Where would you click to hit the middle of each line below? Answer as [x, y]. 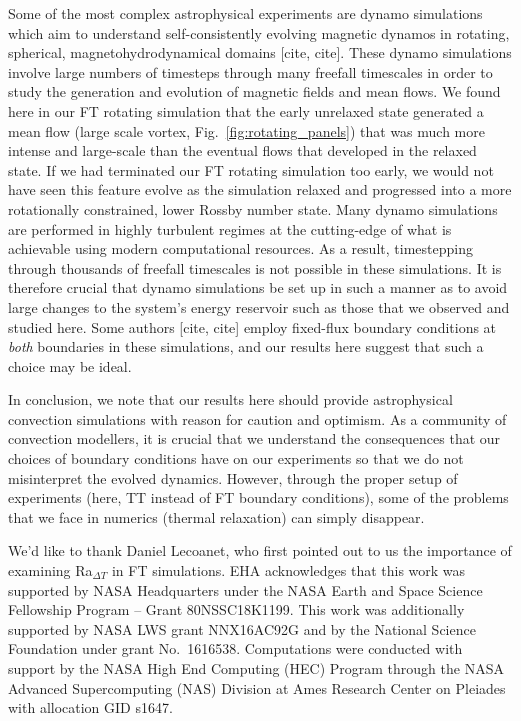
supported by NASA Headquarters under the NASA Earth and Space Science [245, 589]
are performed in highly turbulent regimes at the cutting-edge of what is [230, 228]
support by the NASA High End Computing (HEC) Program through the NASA [256, 668]
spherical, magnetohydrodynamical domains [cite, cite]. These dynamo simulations [260, 52]
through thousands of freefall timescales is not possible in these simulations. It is [255, 267]
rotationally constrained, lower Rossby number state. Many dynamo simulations [253, 208]
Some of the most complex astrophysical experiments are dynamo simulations [245, 13]
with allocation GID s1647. [90, 707]
